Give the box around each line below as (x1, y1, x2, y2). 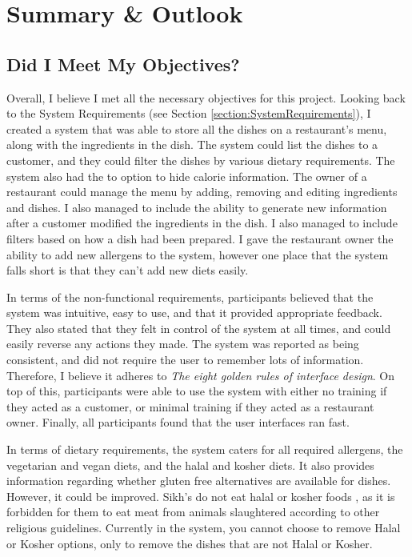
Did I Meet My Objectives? (6, 51, 240, 76)
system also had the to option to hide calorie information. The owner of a (6, 167, 367, 184)
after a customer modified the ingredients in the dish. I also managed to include (6, 214, 398, 231)
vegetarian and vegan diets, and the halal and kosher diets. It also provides (6, 456, 374, 473)
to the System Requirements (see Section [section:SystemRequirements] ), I (6, 105, 371, 122)
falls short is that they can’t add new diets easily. (6, 262, 249, 278)
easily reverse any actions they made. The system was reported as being (6, 335, 359, 352)
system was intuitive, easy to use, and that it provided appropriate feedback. (6, 304, 382, 321)
